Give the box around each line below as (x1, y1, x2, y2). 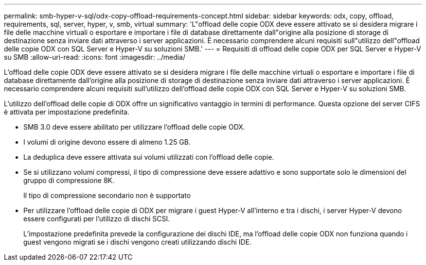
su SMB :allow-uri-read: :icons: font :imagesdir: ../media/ (4, 53, 186, 61)
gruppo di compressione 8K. (23, 176, 114, 184)
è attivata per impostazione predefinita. (4, 108, 130, 116)
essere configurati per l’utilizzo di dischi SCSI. (23, 215, 170, 223)
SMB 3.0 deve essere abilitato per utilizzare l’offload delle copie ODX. (23, 123, 245, 131)
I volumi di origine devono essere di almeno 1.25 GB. (23, 138, 191, 146)
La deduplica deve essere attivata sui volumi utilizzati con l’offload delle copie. (23, 153, 274, 161)
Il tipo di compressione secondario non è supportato (23, 191, 191, 199)
